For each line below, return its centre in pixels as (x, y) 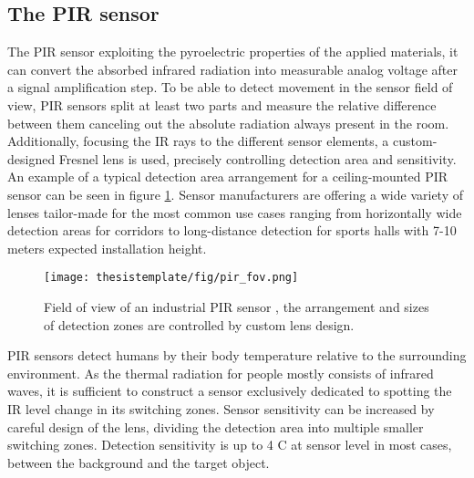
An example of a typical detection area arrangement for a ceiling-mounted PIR (228, 177)
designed (31, 158)
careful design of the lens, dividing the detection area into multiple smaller (216, 426)
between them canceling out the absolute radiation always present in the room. (228, 123)
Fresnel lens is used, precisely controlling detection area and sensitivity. (258, 158)
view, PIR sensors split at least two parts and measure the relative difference (222, 104)
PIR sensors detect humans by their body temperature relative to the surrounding (237, 355)
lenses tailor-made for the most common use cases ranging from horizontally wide (235, 212)
